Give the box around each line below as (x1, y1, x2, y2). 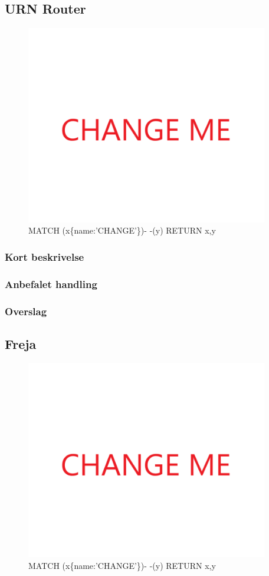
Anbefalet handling (5, 276, 97, 291)
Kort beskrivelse (5, 249, 84, 264)
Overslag (5, 303, 47, 318)
